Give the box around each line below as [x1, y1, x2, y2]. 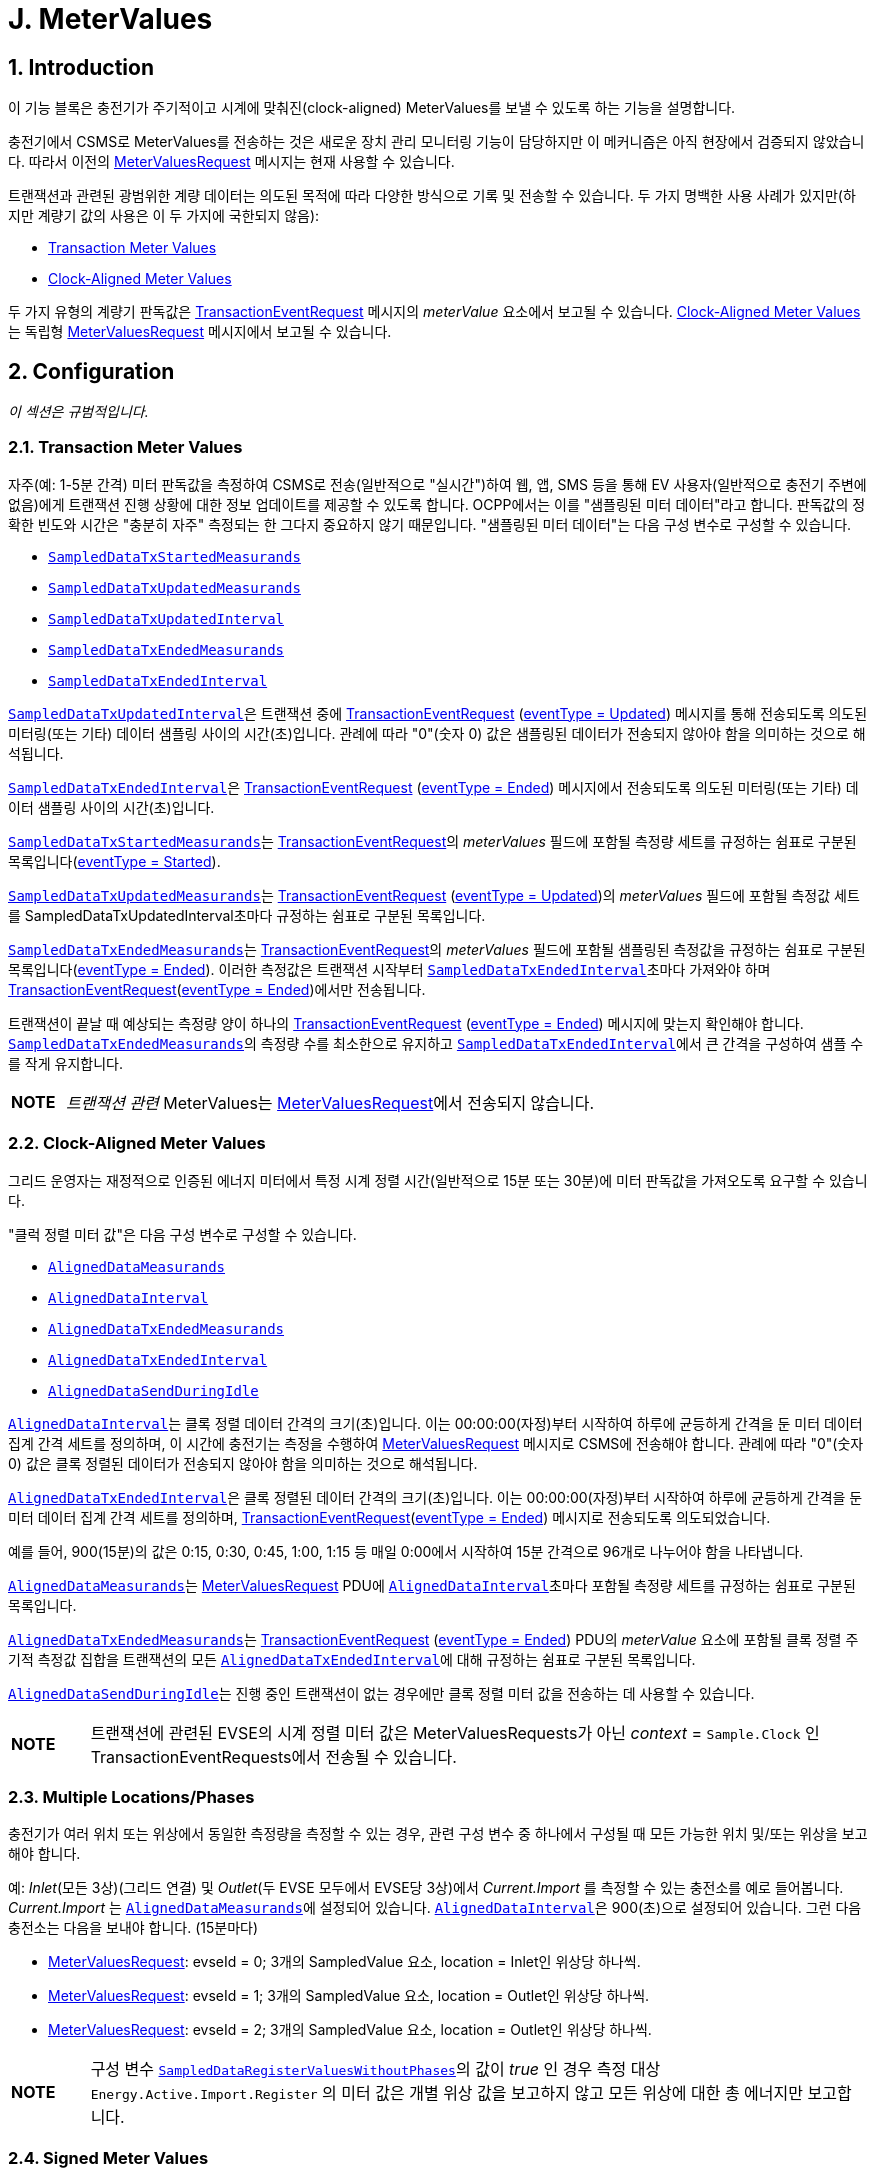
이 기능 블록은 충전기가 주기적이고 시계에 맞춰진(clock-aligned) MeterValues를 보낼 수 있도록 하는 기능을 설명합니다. [8, 99, 736, 117]
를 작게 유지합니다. [8, 1054, 123, 1072]
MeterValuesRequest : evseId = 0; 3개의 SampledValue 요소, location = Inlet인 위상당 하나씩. [48, 1953, 641, 1971]
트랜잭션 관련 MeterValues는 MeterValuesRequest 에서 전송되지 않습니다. [66, 1092, 595, 1113]
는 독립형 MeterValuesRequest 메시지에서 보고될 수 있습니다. [8, 323, 392, 341]
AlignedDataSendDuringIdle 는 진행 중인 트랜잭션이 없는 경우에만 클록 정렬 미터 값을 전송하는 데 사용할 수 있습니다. [8, 1684, 755, 1702]
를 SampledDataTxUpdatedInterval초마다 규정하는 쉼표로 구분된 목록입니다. [8, 906, 486, 924]
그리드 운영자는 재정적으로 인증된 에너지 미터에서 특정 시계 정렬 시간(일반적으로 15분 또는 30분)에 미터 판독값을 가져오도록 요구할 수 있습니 [8, 1171, 868, 1189]
